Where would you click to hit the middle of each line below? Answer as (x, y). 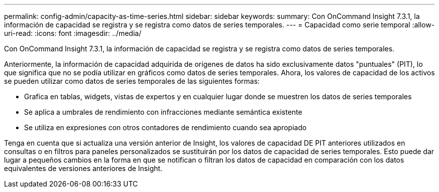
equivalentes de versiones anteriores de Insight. (83, 168)
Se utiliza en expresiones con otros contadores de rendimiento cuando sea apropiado (165, 127)
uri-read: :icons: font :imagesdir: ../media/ (73, 33)
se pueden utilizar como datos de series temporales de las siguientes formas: (132, 81)
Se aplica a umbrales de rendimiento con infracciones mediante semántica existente (163, 112)
